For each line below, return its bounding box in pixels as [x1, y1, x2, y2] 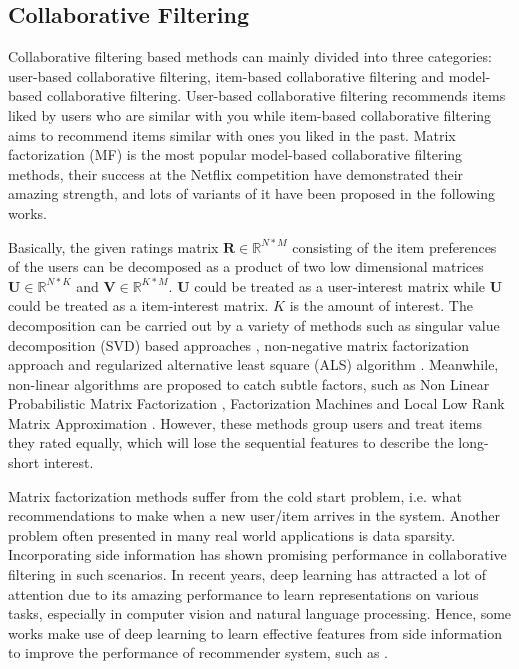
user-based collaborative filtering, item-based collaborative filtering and [8, 65, 445, 86]
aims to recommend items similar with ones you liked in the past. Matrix [8, 124, 456, 145]
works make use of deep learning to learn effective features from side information [8, 622, 503, 643]
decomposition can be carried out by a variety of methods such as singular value [8, 314, 500, 335]
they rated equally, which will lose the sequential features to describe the [8, 432, 454, 453]
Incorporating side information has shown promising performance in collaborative [8, 544, 507, 565]
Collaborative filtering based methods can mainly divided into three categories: [8, 46, 492, 67]
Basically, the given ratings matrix [8, 236, 219, 257]
